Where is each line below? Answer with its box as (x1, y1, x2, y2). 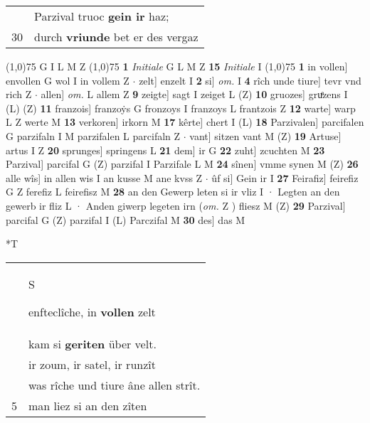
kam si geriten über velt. (28, 335, 157, 352)
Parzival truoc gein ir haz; (34, 8, 169, 24)
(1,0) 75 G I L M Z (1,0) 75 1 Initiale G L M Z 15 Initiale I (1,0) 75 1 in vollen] (6, 59, 348, 73)
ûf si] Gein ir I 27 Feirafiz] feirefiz (211, 170, 359, 185)
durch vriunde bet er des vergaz (34, 28, 199, 45)
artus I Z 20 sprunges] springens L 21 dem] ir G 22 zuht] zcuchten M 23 (6, 142, 325, 157)
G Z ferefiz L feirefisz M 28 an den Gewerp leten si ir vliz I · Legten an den (6, 184, 340, 199)
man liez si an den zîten (28, 397, 147, 414)
